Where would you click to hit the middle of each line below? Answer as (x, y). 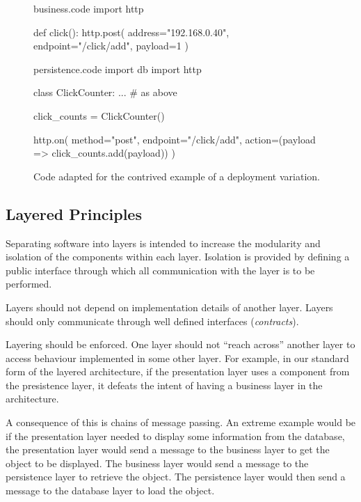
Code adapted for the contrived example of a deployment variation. (177, 176)
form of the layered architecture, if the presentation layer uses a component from (178, 371)
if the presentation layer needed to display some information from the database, (175, 436)
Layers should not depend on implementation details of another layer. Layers (169, 307)
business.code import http (89, 8)
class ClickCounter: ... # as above (105, 92)
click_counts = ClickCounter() (99, 115)
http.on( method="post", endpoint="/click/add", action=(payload (175, 139)
